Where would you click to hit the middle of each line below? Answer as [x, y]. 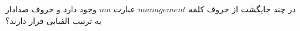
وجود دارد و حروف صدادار [51, 9]
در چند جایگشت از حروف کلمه [242, 9]
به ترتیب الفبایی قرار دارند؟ [54, 20]
